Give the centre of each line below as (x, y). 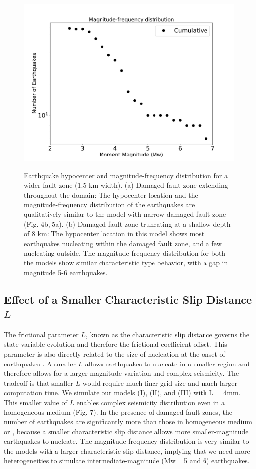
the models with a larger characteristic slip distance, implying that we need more (127, 450)
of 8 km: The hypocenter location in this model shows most (114, 234)
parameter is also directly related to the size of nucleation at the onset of (115, 353)
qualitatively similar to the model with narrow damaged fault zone (125, 214)
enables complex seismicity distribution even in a (151, 402)
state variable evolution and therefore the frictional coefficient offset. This (116, 344)
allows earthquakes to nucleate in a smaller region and (167, 363)
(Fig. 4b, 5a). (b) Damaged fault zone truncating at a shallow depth (127, 224)
